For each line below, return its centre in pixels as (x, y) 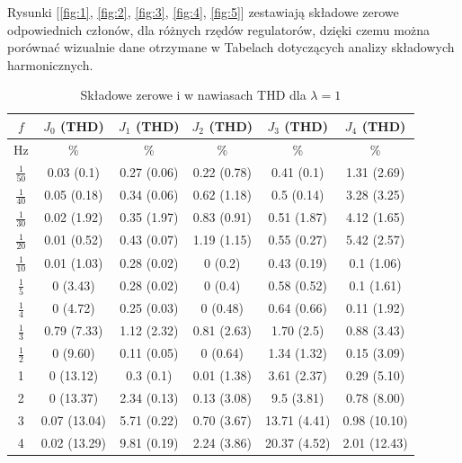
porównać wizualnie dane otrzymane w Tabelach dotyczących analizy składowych (231, 47)
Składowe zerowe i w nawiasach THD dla (193, 95)
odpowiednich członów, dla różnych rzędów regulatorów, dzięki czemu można (218, 29)
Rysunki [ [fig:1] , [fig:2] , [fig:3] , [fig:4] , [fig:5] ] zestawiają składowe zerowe (203, 12)
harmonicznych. (50, 64)
